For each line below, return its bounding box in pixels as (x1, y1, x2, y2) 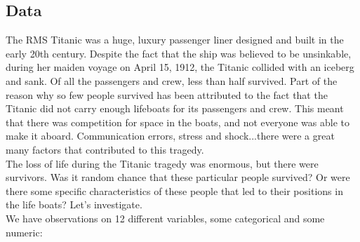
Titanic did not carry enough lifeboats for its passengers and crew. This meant (6, 101, 344, 116)
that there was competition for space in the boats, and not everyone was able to (6, 114, 349, 129)
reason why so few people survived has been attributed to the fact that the (6, 87, 328, 102)
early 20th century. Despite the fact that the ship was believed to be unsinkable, (6, 46, 352, 60)
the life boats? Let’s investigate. (6, 197, 142, 212)
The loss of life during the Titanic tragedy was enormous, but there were (6, 156, 319, 170)
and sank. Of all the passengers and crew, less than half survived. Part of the (6, 73, 338, 88)
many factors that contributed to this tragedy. (6, 142, 204, 156)
